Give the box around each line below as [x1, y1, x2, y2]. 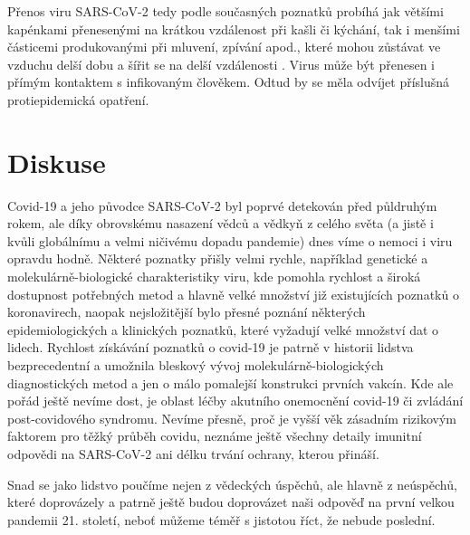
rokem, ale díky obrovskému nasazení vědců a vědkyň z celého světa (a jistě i [7, 214, 434, 233]
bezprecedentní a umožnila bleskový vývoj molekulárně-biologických [7, 356, 384, 375]
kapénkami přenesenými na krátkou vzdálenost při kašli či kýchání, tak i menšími [7, 19, 460, 38]
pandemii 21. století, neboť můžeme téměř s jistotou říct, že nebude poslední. [7, 510, 436, 529]
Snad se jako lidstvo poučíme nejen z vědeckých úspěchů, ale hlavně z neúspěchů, [7, 474, 457, 493]
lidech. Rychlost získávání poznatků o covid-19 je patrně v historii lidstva [7, 338, 414, 357]
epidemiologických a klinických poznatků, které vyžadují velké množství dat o [7, 320, 439, 339]
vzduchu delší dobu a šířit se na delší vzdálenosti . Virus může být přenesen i [7, 54, 435, 73]
